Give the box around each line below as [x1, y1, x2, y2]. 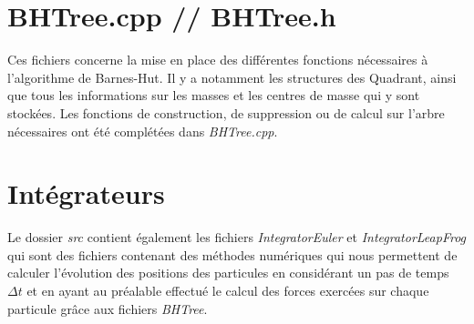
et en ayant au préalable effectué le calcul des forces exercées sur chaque [26, 281, 429, 299]
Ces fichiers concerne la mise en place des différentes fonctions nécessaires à [7, 50, 428, 69]
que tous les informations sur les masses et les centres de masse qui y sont [7, 86, 420, 105]
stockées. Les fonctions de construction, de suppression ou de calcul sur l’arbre [7, 103, 445, 122]
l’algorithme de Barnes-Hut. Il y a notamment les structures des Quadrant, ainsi [7, 67, 457, 86]
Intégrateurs [7, 175, 165, 212]
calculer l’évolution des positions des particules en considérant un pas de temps [7, 263, 449, 282]
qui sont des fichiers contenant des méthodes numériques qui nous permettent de [7, 245, 458, 264]
